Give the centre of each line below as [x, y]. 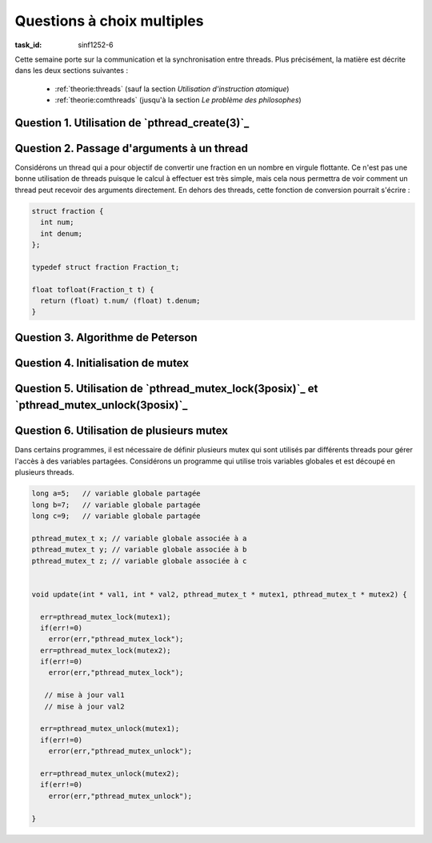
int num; [57, 223]
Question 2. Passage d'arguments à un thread [131, 148]
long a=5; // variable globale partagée [116, 494]
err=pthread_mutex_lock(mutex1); [106, 617]
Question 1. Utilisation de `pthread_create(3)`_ [132, 123]
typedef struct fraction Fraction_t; [106, 267]
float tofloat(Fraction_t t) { [93, 289]
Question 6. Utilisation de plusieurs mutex [121, 431]
